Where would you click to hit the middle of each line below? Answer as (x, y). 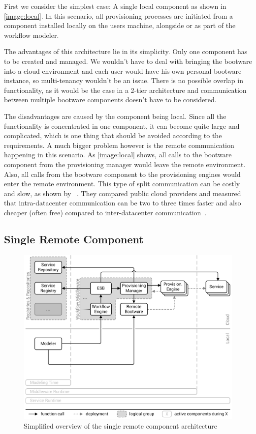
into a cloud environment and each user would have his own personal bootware (123, 71)
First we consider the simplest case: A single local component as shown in (115, 6)
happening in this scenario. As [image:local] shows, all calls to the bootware (118, 155)
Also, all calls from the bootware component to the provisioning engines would (122, 174)
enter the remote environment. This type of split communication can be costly (122, 184)
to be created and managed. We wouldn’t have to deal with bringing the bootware (128, 61)
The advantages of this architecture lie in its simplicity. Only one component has (126, 51)
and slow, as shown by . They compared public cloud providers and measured (123, 193)
